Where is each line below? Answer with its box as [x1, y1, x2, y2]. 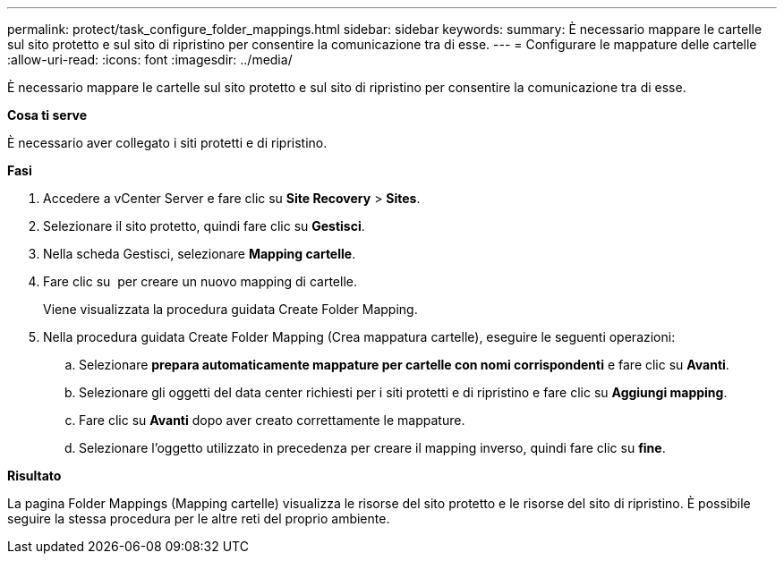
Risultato [7, 468, 62, 483]
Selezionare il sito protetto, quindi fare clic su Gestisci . [43, 218, 365, 234]
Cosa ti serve [7, 107, 88, 123]
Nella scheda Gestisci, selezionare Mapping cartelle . [43, 246, 356, 261]
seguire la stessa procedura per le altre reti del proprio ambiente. [7, 511, 390, 526]
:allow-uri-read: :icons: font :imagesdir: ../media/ [7, 52, 293, 67]
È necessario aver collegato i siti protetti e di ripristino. [7, 135, 328, 150]
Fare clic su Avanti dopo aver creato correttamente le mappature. [79, 412, 465, 428]
